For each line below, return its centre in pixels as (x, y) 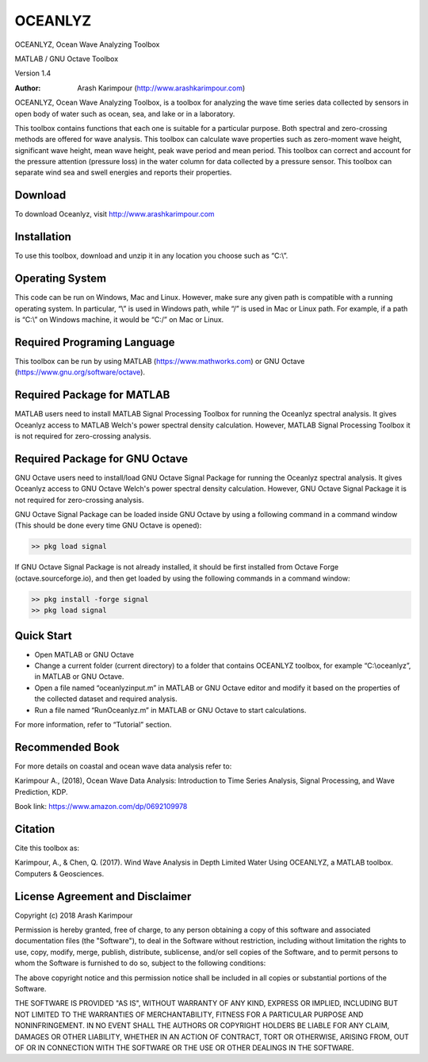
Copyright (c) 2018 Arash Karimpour (74, 915)
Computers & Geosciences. (59, 873)
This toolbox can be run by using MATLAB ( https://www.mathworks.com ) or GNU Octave (160, 361)
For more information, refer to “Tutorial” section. (93, 724)
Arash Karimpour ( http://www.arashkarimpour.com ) (161, 88)
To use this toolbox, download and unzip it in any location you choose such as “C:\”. (151, 256)
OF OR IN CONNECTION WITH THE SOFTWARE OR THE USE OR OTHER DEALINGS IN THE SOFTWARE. (184, 1048)
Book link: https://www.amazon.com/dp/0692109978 (101, 807)
